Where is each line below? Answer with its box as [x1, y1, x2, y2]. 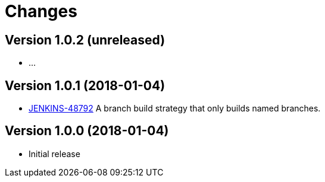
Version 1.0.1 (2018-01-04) [5, 78, 165, 93]
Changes [5, 1, 77, 21]
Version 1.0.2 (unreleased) [5, 32, 165, 47]
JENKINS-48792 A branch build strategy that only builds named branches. [29, 103, 321, 114]
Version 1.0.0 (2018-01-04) [5, 123, 169, 139]
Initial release [29, 148, 80, 159]
